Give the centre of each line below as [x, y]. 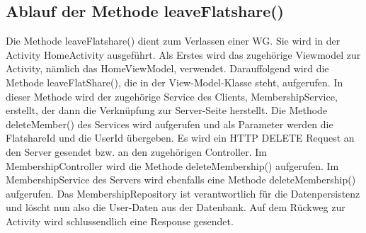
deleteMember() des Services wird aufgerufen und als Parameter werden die [170, 124]
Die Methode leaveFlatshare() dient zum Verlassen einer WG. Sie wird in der [173, 41]
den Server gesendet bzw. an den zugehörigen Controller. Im [136, 151]
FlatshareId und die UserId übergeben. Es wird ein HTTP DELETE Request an [180, 138]
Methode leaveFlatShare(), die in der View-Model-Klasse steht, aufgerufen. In [175, 82]
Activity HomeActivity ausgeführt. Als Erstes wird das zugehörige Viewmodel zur [183, 54]
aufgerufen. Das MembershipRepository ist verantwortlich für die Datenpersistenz [183, 193]
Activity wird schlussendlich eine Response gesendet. [120, 221]
